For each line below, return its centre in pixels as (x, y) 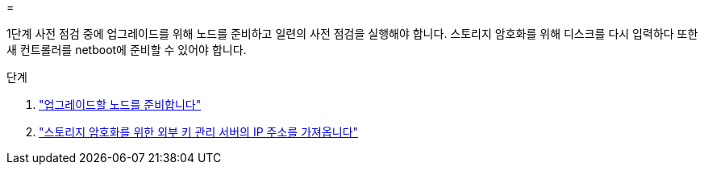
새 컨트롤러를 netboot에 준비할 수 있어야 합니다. (127, 50)
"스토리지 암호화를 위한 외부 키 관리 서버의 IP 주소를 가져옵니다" (199, 132)
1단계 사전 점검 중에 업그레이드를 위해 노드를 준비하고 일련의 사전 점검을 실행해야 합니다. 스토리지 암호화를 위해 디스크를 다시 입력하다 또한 (352, 33)
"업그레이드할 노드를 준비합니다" (120, 104)
